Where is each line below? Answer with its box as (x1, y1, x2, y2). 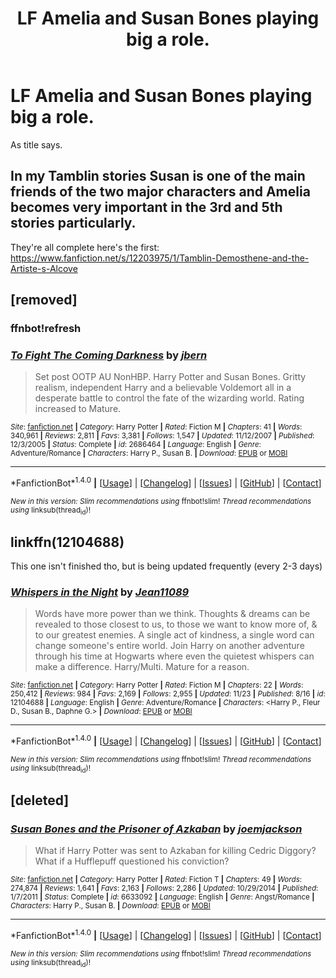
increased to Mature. (34, 403, 122, 415)
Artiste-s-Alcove (10, 262, 78, 274)
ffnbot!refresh (10, 322, 82, 336)
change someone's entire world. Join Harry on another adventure (34, 640, 305, 652)
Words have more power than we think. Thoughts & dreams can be (34, 608, 311, 620)
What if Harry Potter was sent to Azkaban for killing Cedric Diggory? (34, 845, 317, 857)
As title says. (10, 138, 63, 151)
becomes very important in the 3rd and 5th (10, 199, 283, 216)
